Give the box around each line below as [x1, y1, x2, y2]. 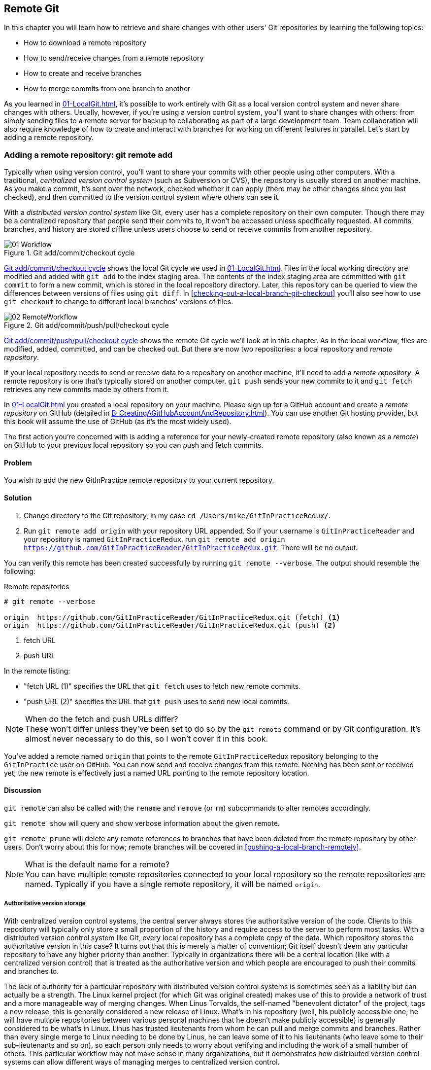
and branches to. [4, 966, 59, 975]
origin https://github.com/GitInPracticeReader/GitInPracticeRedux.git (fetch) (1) [4, 613, 340, 621]
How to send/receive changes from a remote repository [24, 54, 204, 63]
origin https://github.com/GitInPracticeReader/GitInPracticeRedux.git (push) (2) [4, 621, 336, 629]
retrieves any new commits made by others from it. [4, 385, 169, 394]
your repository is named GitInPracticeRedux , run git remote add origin [24, 535, 285, 543]
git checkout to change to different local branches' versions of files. [4, 297, 233, 306]
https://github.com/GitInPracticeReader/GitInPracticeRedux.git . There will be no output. [24, 543, 358, 552]
